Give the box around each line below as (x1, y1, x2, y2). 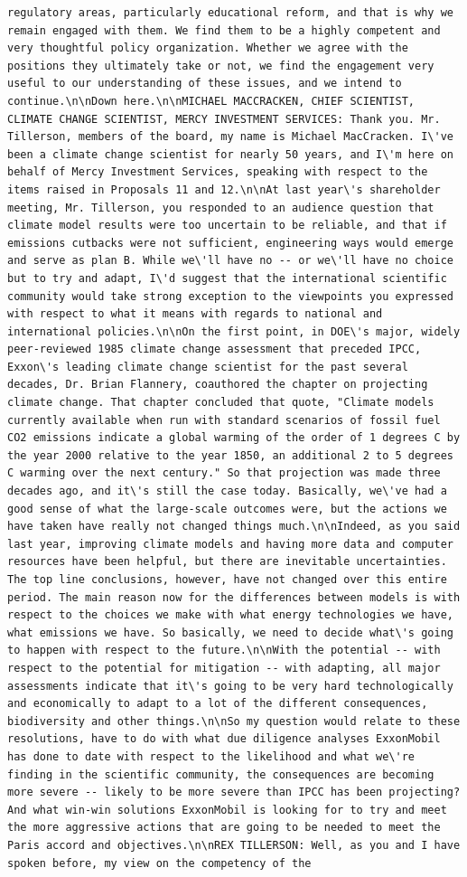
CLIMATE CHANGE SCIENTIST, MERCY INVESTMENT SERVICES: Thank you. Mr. (7, 112, 441, 126)
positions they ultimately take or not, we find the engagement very (7, 59, 434, 72)
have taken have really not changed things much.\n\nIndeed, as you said (7, 520, 461, 533)
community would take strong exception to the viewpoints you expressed (7, 289, 453, 303)
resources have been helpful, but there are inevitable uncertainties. (7, 555, 447, 569)
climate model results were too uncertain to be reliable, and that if (7, 219, 447, 232)
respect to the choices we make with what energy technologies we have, (7, 608, 453, 622)
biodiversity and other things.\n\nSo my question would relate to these (7, 714, 461, 728)
